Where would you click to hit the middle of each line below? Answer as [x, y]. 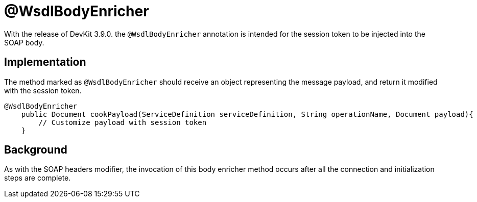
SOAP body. [24, 42]
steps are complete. [38, 178]
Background [36, 150]
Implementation [45, 62]
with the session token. [43, 90]
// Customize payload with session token [123, 122]
